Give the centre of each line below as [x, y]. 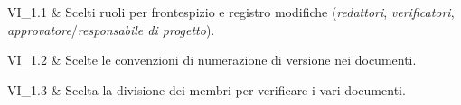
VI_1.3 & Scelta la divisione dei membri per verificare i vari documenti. [207, 89]
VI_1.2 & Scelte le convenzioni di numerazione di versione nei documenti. [212, 60]
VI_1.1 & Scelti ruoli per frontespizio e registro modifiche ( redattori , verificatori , [231, 12]
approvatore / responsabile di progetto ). [111, 29]
